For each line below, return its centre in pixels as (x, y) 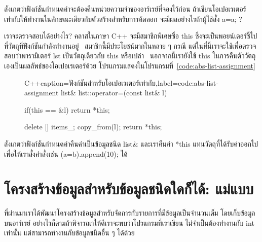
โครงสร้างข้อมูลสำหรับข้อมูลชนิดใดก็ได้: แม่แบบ (129, 188)
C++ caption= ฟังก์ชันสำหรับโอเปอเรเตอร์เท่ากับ (90, 82)
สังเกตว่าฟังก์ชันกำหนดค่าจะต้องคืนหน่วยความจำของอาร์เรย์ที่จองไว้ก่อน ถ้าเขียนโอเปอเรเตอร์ (125, 9)
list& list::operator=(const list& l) (114, 93)
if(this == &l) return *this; (67, 109)
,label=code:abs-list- (187, 82)
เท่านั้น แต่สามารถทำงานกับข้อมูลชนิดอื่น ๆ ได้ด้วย (69, 233)
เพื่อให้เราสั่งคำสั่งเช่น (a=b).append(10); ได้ (66, 153)
